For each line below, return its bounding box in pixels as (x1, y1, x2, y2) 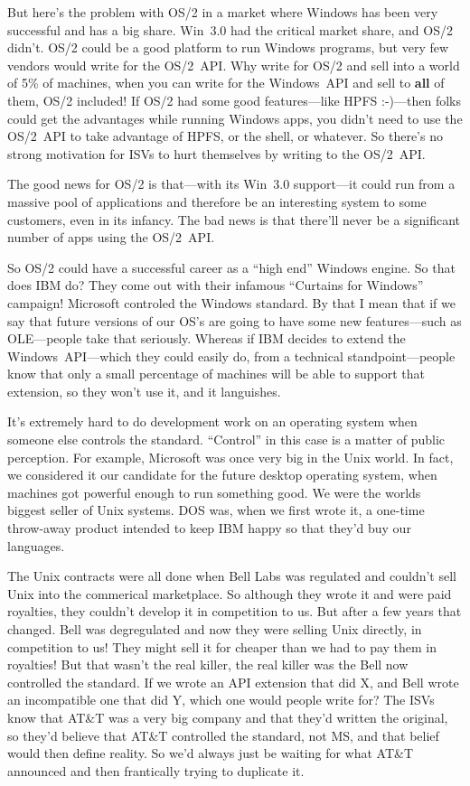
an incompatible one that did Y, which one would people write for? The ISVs (7, 690, 435, 709)
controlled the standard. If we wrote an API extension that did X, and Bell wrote (7, 672, 459, 691)
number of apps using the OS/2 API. (7, 228, 215, 247)
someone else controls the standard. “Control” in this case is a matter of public (7, 430, 446, 449)
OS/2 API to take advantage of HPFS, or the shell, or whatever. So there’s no (7, 126, 443, 145)
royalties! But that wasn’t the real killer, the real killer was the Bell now (7, 655, 409, 674)
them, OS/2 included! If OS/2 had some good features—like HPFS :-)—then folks (7, 90, 461, 109)
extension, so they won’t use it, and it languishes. (7, 381, 281, 400)
